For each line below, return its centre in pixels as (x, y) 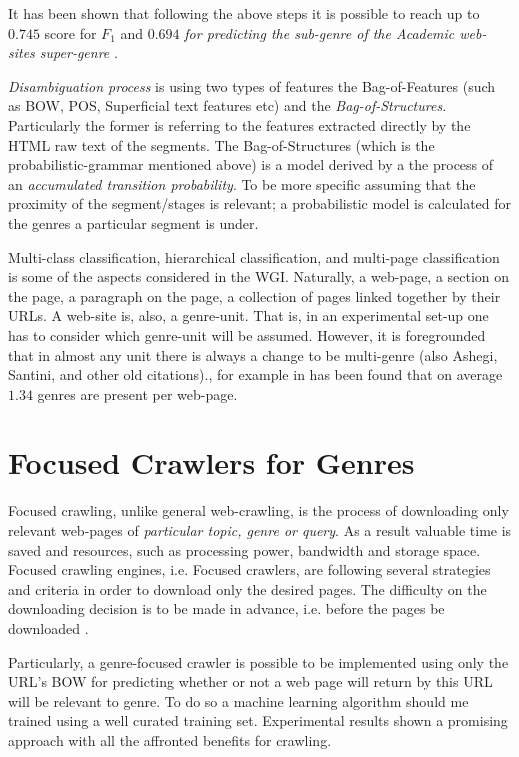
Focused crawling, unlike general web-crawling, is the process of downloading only (258, 510)
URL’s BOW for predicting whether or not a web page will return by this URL (250, 681)
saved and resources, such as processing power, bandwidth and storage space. (244, 549)
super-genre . (78, 52)
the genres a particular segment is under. (133, 222)
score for (70, 32)
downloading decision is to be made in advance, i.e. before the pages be (226, 608)
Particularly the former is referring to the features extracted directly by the (239, 124)
